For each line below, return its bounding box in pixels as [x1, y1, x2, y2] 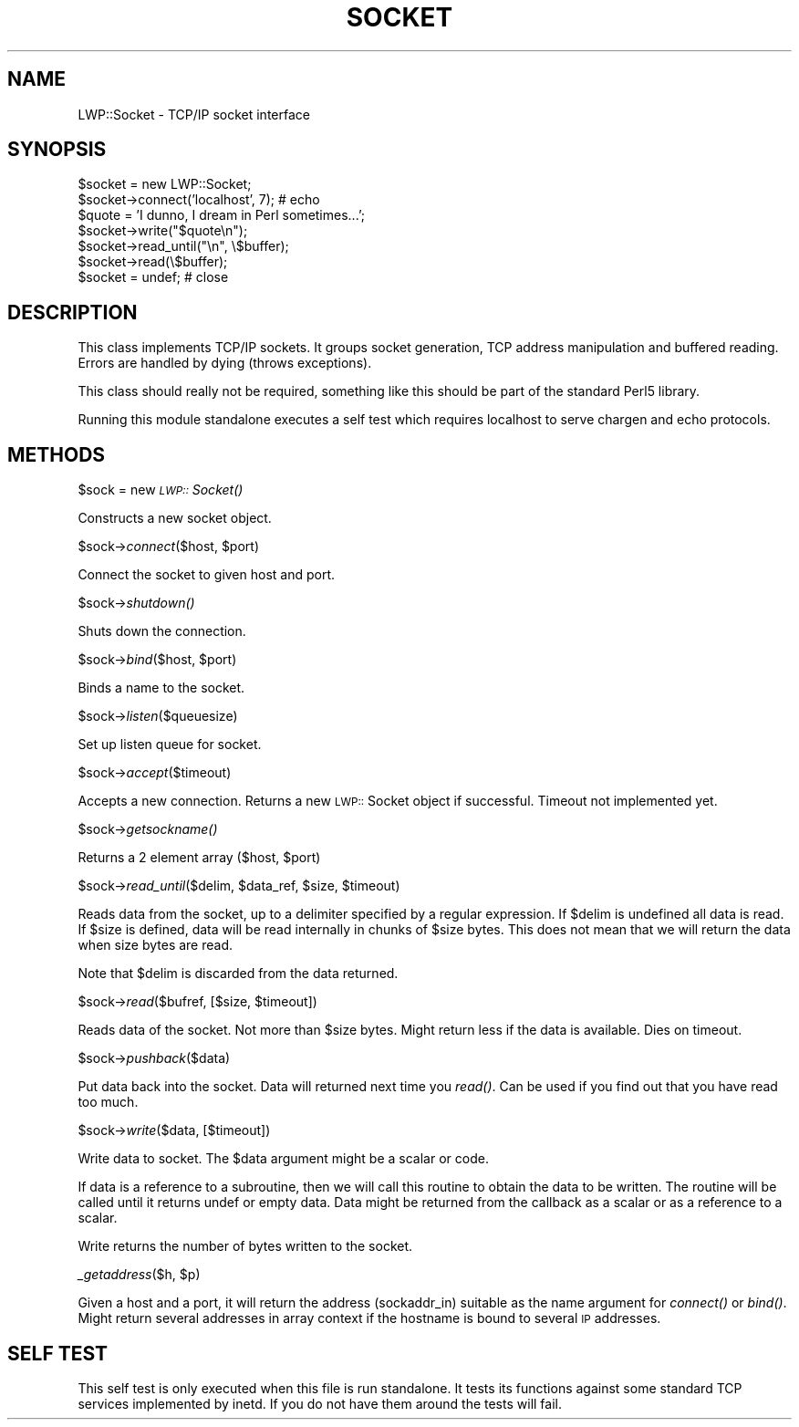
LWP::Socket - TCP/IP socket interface [78, 106, 310, 122]
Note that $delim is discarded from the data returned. [78, 965, 399, 982]
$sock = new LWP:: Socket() [78, 482, 244, 498]
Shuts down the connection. [78, 623, 246, 640]
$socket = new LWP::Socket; [78, 176, 252, 193]
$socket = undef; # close [78, 269, 229, 286]
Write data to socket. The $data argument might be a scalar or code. [78, 1151, 489, 1167]
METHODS [7, 443, 106, 466]
